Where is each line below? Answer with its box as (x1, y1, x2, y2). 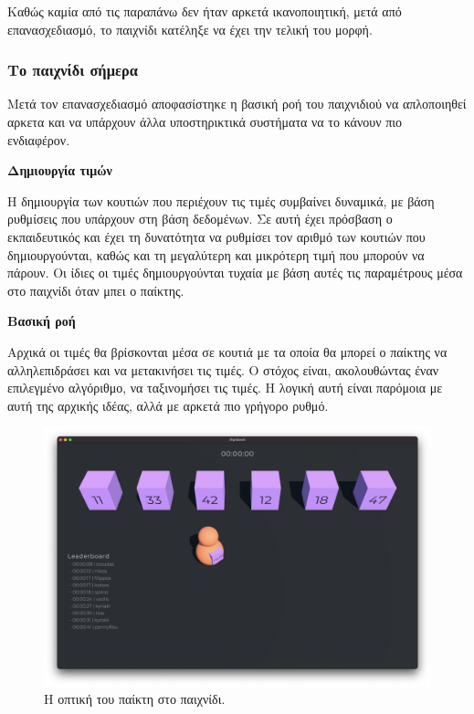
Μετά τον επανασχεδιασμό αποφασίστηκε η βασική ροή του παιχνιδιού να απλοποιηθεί (7, 94, 467, 113)
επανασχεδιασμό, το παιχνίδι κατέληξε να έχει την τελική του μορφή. (7, 19, 373, 38)
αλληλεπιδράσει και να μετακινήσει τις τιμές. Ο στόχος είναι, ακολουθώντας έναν (7, 360, 439, 379)
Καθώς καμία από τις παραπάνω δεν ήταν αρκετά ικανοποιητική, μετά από (7, 2, 402, 20)
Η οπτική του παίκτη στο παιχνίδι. (44, 689, 226, 709)
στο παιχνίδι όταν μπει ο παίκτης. (7, 280, 184, 299)
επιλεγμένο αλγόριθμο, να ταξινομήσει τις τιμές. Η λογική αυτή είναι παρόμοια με (7, 378, 443, 397)
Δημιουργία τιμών (7, 161, 112, 180)
